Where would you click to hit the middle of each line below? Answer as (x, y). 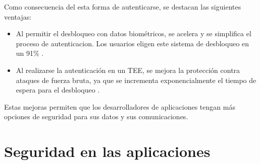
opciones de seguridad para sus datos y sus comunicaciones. (96, 116)
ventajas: (18, 16)
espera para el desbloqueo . (58, 90)
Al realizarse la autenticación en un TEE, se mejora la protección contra (128, 70)
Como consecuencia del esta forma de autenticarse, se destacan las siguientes (123, 7)
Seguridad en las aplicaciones (107, 151)
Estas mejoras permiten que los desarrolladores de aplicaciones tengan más (120, 106)
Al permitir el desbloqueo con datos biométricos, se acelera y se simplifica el (134, 33)
